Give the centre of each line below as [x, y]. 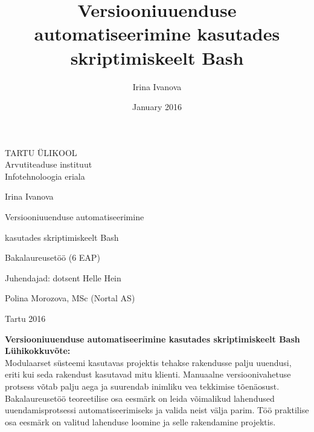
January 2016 [157, 107]
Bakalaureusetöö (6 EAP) [53, 257]
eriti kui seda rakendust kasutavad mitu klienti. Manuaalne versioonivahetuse [148, 374]
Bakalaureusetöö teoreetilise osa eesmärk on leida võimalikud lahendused [140, 398]
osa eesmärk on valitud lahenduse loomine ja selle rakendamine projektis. [140, 421]
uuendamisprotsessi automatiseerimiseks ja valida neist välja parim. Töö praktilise [157, 410]
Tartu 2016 [25, 319]
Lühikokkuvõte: [38, 351]
